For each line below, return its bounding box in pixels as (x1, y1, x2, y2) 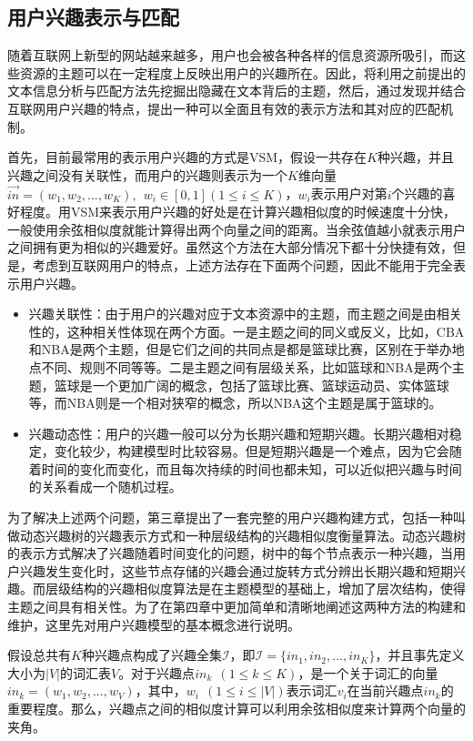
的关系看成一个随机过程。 (28, 477, 182, 496)
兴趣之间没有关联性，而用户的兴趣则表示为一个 (7, 165, 287, 184)
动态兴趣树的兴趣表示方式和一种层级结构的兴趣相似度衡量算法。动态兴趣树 (19, 525, 466, 544)
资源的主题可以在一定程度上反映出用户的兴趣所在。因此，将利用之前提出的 (19, 63, 466, 82)
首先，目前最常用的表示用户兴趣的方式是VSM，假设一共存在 (7, 147, 367, 167)
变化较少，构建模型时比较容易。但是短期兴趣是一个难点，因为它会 (54, 442, 449, 461)
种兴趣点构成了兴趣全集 (81, 645, 222, 665)
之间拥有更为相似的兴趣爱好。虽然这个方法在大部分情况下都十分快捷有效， (7, 238, 453, 257)
